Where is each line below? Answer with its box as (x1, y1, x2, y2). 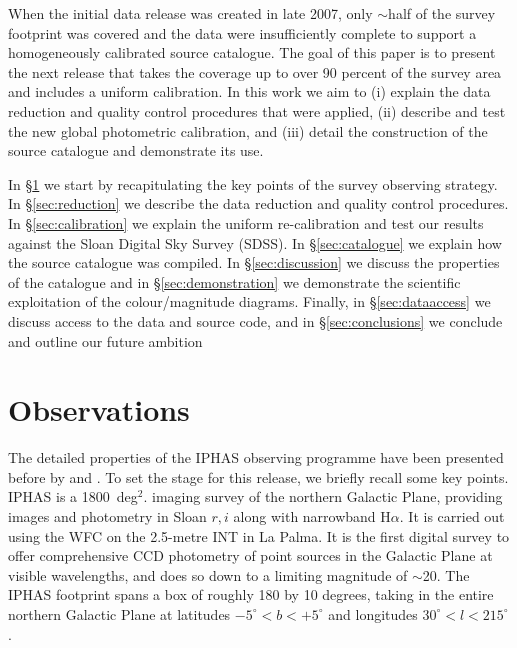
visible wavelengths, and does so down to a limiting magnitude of (8, 564, 408, 585)
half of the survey (388, 3, 496, 23)
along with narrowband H (233, 506, 391, 526)
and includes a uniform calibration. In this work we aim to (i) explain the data (8, 81, 491, 102)
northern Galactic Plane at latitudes (8, 603, 231, 624)
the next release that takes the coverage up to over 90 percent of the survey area (8, 61, 502, 82)
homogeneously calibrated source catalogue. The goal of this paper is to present (8, 42, 496, 63)
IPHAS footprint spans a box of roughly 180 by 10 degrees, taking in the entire (8, 584, 494, 605)
